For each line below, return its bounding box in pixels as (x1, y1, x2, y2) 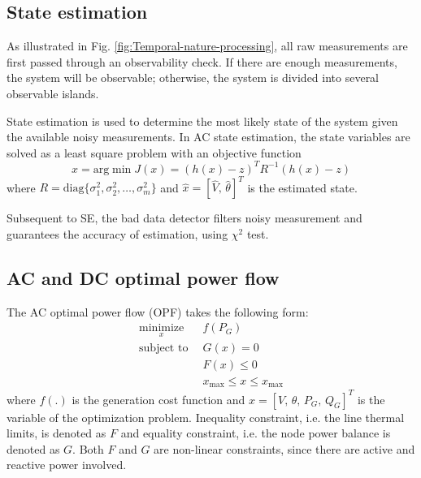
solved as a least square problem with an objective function (7, 144, 302, 161)
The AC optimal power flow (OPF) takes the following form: (7, 303, 309, 320)
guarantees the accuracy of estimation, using (7, 225, 228, 242)
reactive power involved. (7, 456, 127, 473)
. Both (72, 440, 104, 457)
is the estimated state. (247, 179, 358, 196)
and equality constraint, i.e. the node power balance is (120, 424, 391, 441)
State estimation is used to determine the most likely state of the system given (7, 112, 398, 129)
